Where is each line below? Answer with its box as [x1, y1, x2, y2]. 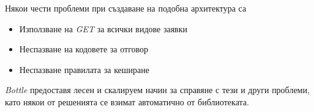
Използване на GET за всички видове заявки [19, 22, 188, 35]
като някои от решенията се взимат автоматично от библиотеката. [5, 95, 249, 108]
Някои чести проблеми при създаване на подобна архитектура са [5, 2, 247, 14]
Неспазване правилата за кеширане [19, 63, 150, 75]
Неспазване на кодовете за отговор [19, 43, 149, 55]
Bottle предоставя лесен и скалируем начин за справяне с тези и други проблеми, [5, 83, 310, 96]
